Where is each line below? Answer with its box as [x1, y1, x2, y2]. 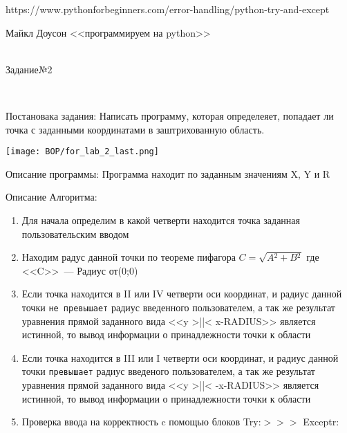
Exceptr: [303, 414, 339, 429]
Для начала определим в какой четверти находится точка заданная [21, 213, 300, 227]
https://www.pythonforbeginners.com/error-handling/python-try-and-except [6, 2, 330, 16]
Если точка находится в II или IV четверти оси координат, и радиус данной [21, 286, 342, 301]
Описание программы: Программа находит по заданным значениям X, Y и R [6, 166, 330, 181]
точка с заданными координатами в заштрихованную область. [6, 122, 265, 136]
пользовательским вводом [21, 226, 129, 241]
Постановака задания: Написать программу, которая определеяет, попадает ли [6, 108, 334, 122]
